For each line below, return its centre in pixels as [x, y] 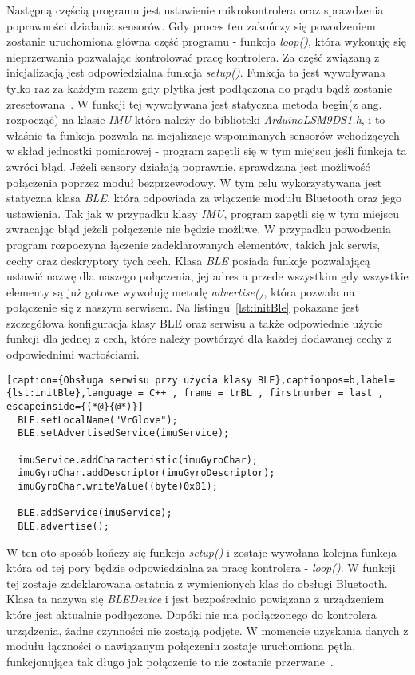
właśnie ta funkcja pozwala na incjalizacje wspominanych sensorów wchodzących [203, 135]
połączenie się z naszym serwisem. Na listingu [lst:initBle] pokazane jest [183, 307]
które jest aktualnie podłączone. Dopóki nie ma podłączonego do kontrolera [192, 614]
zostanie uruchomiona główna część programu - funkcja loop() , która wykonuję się [206, 41]
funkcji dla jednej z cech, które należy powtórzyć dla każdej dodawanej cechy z [199, 338]
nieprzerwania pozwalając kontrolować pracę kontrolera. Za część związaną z [193, 56]
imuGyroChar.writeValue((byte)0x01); [118, 486]
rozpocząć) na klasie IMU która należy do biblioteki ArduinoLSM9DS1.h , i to [196, 119]
